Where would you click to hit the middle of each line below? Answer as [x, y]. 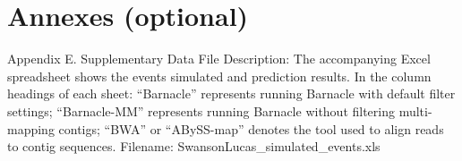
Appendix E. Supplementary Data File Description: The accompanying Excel [219, 59]
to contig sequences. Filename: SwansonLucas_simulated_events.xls [194, 146]
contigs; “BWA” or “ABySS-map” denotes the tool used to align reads [251, 128]
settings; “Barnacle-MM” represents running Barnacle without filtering [201, 110]
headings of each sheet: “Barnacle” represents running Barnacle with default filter [231, 93]
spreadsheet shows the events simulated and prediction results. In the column [219, 76]
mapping [31, 128]
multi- [415, 110]
